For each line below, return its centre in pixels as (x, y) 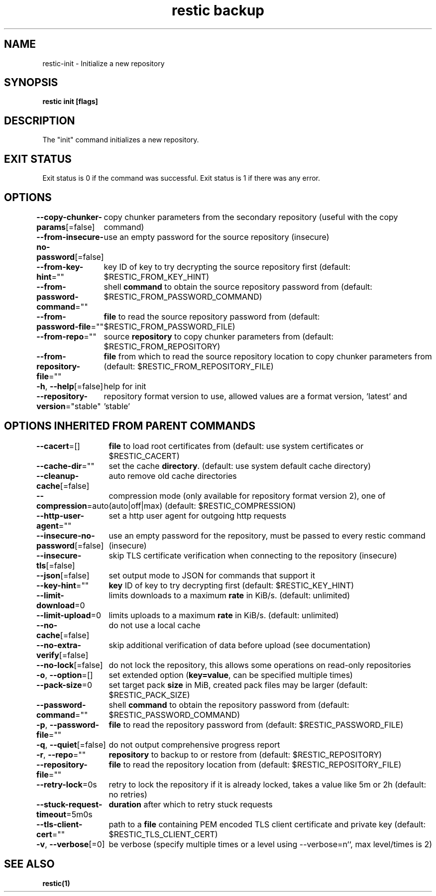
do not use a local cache (155, 625)
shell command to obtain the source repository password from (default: (238, 286)
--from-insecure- (70, 237)
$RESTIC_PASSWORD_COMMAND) (174, 715)
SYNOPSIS (31, 83)
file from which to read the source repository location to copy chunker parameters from (268, 356)
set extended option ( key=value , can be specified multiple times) (231, 675)
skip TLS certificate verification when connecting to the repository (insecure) (253, 555)
